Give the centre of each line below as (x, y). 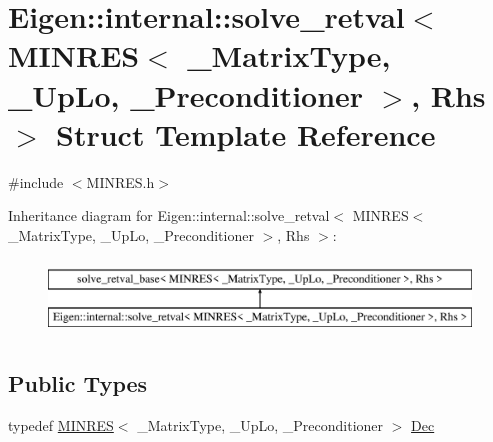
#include (36, 181)
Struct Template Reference (246, 133)
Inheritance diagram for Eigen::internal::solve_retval (169, 215)
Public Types (78, 383)
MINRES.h (120, 181)
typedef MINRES (61, 424)
